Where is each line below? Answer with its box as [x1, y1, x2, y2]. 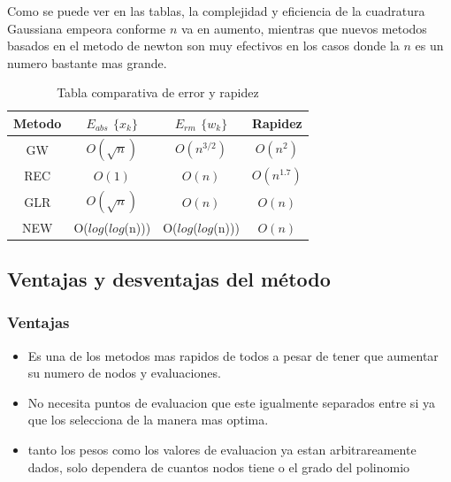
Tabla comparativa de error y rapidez [57, 83, 259, 102]
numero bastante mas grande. [7, 53, 167, 72]
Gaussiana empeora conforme [7, 19, 166, 37]
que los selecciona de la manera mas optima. [27, 410, 269, 429]
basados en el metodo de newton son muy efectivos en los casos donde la [7, 36, 400, 55]
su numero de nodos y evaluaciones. [27, 363, 221, 382]
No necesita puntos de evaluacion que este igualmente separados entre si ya [27, 393, 435, 411]
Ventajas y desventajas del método [7, 265, 331, 293]
